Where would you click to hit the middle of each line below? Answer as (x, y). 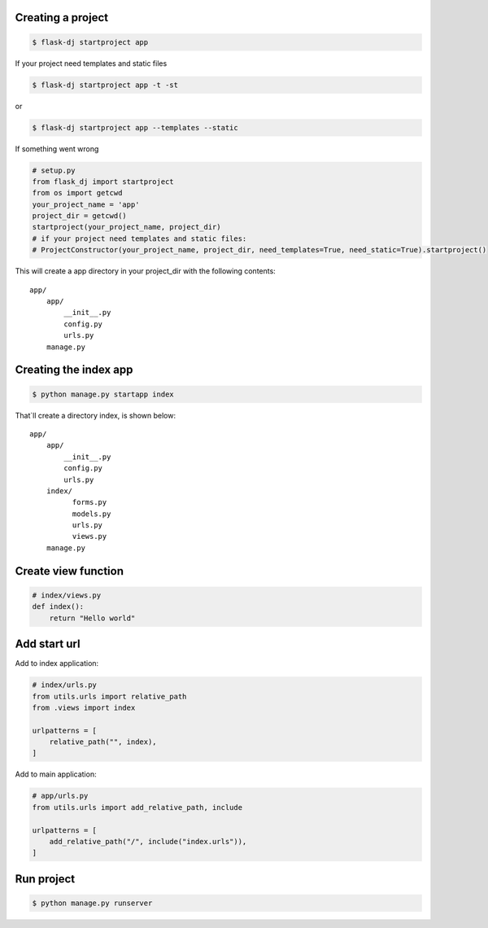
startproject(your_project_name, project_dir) (126, 227)
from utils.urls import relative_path (109, 696)
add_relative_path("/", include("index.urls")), (148, 841)
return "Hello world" (92, 618)
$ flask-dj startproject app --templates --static (135, 127)
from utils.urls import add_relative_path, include (137, 807)
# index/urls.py (65, 685)
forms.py (89, 502)
